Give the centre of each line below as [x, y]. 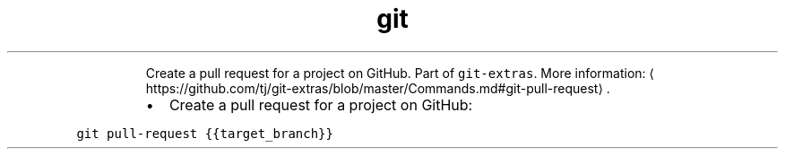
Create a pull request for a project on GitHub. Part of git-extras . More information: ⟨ [400, 73]
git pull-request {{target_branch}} [205, 133]
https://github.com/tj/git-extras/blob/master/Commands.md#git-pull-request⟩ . [378, 88]
